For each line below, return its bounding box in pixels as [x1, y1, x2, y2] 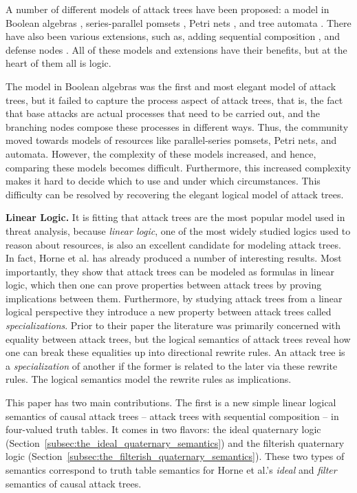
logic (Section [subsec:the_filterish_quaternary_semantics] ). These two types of [6, 449, 345, 463]
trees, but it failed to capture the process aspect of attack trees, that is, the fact [6, 92, 343, 107]
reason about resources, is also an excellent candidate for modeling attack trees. [6, 237, 341, 251]
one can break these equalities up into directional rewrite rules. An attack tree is [6, 345, 345, 359]
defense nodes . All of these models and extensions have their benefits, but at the [6, 42, 347, 56]
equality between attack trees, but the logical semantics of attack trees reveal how [6, 331, 351, 346]
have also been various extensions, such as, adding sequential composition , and [6, 29, 340, 43]
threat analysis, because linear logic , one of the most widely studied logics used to [6, 223, 351, 238]
